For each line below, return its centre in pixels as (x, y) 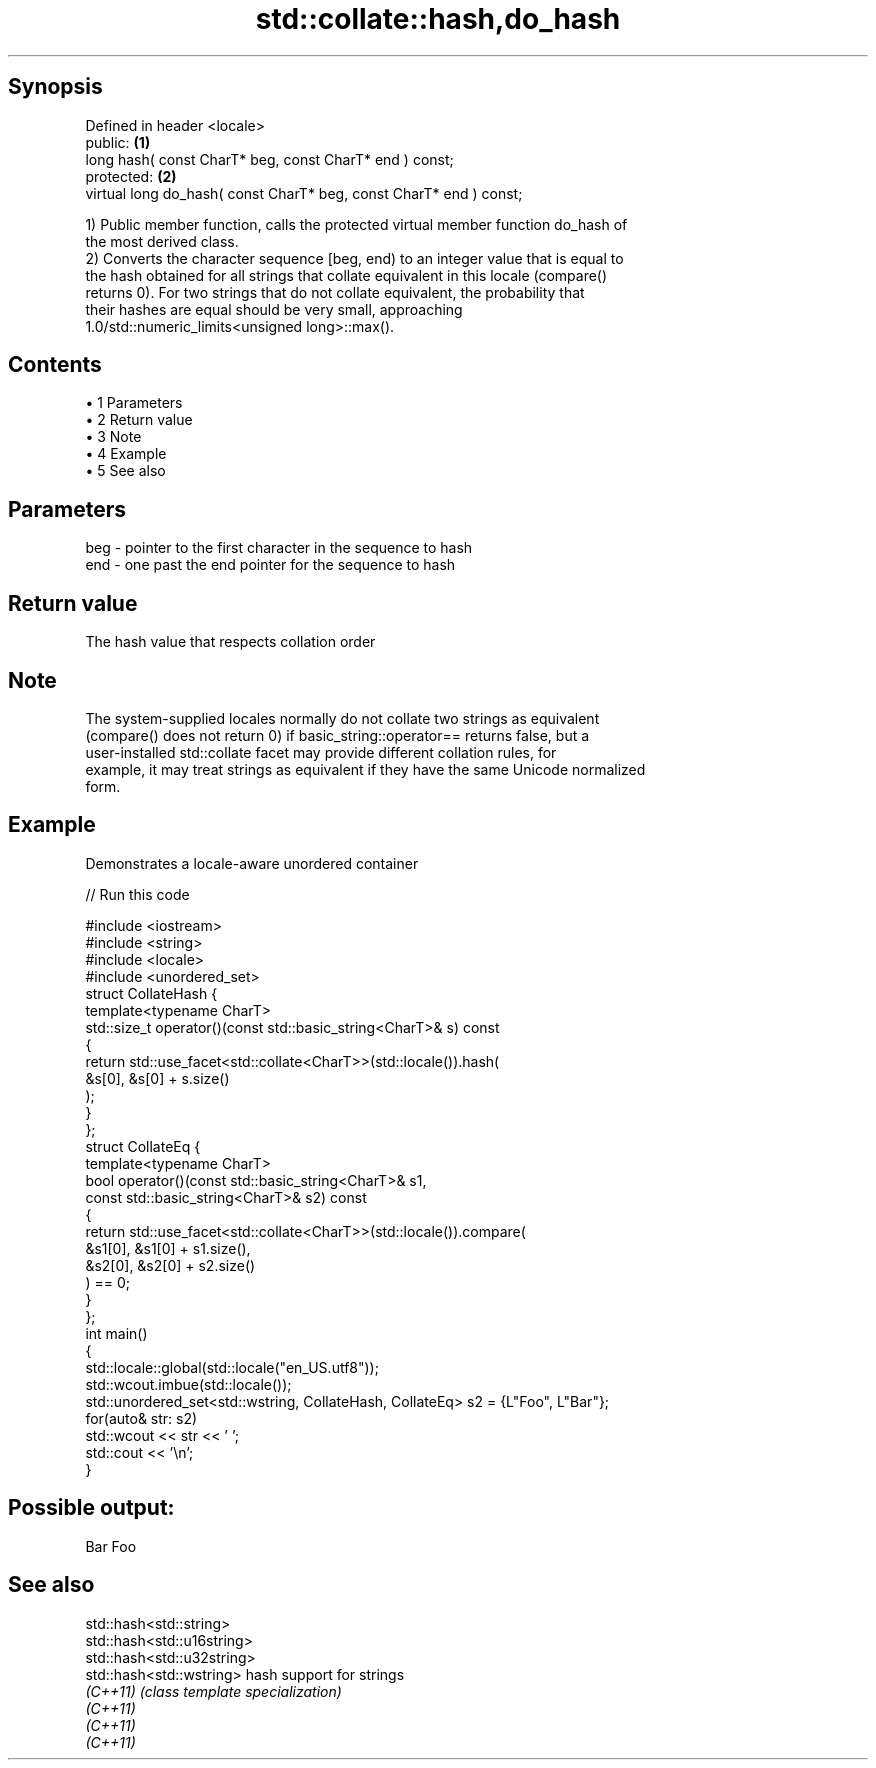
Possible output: (91, 1508)
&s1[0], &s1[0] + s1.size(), (168, 1248)
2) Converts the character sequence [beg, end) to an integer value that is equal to (354, 258)
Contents (55, 365)
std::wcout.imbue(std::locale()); (188, 1384)
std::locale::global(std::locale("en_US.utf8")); (232, 1367)
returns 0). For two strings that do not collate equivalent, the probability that (335, 292)
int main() (116, 1333)
